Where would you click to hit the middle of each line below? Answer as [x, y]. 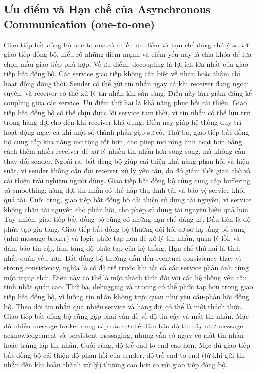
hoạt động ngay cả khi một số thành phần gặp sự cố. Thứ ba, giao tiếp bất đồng [127, 131]
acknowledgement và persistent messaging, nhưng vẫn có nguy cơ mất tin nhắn [124, 335]
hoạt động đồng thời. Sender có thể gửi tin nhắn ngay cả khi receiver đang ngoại [127, 83]
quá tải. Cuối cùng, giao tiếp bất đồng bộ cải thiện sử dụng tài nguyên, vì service [128, 200]
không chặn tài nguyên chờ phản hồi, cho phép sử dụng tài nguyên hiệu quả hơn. [127, 209]
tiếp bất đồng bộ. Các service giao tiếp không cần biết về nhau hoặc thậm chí [122, 73]
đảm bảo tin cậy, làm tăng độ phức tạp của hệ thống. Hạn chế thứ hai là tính [122, 248]
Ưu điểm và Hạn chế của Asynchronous [107, 9]
